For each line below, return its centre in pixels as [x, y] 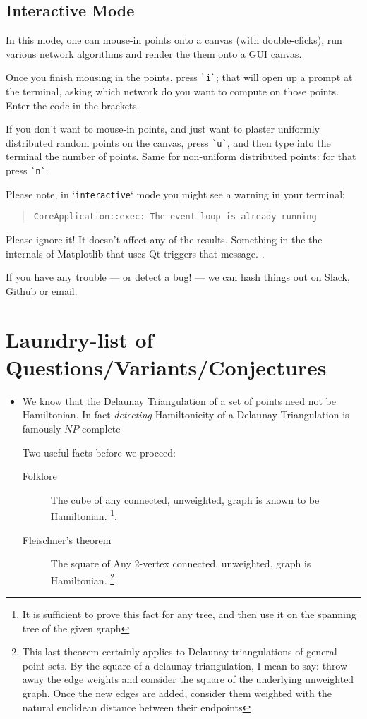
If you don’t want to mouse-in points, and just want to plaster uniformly [163, 129]
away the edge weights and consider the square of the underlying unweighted [188, 679]
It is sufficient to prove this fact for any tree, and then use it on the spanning [189, 614]
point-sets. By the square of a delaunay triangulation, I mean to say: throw [185, 665]
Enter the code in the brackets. [73, 105]
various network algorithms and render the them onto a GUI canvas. [154, 53]
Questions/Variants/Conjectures [166, 367]
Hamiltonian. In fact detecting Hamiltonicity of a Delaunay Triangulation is [186, 415]
